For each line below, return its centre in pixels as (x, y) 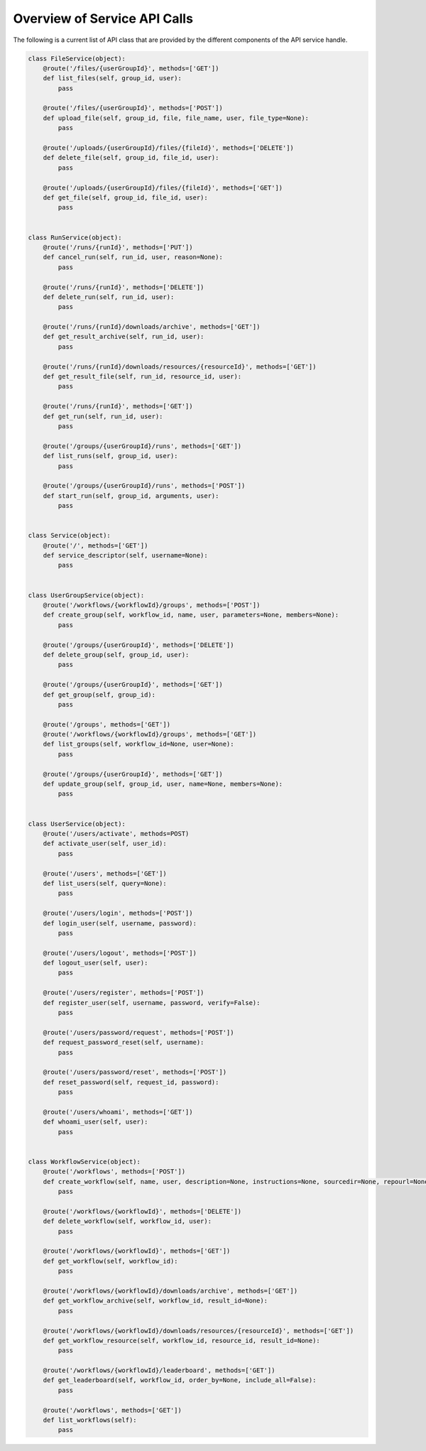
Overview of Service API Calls (103, 18)
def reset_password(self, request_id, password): (131, 1082)
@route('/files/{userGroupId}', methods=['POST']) (133, 108)
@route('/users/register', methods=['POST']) (124, 993)
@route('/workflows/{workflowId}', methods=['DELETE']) (142, 1211)
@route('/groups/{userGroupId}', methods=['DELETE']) (138, 645)
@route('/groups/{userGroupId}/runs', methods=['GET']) (142, 446)
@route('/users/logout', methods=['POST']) (120, 953)
